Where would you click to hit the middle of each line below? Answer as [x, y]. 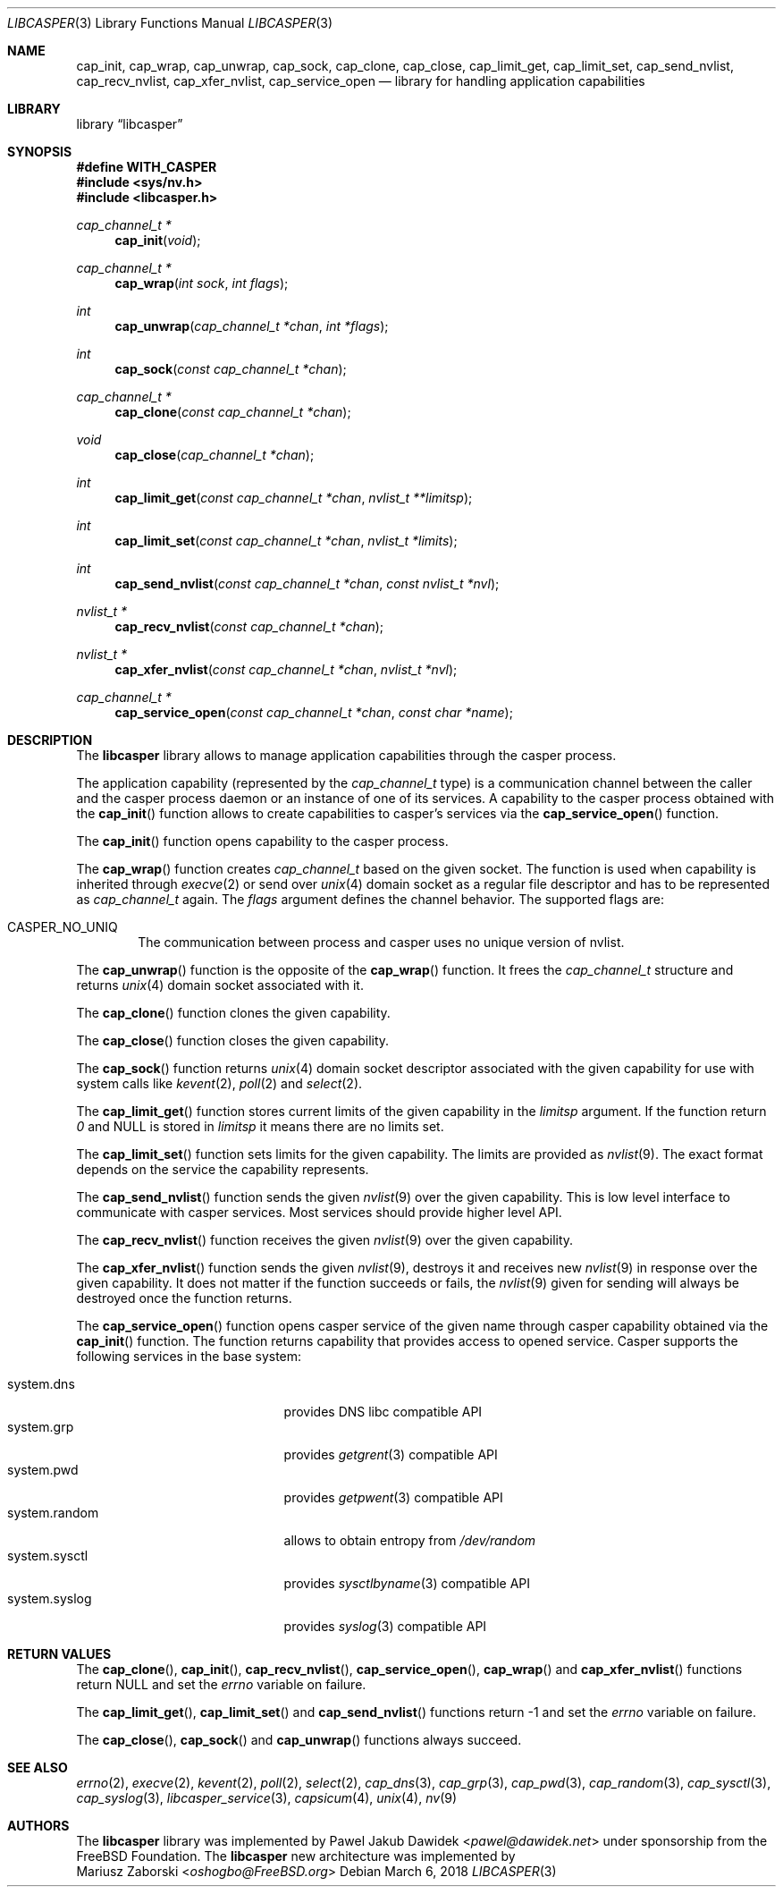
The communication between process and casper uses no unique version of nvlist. [381, 942]
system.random [53, 1513]
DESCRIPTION [50, 740]
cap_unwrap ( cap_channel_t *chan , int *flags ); [252, 326]
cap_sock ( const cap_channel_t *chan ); [231, 369]
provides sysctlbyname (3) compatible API [407, 1583]
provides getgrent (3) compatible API [391, 1454]
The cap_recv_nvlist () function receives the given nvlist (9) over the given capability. [325, 1240]
